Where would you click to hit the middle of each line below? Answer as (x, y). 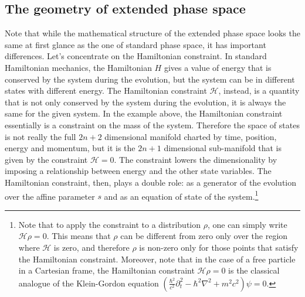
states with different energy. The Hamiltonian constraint (106, 91)
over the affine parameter (50, 196)
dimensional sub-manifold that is (223, 148)
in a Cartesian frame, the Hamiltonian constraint (106, 270)
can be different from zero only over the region (204, 236)
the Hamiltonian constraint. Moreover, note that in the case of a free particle (157, 259)
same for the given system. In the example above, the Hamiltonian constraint (144, 113)
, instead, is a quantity (259, 91)
